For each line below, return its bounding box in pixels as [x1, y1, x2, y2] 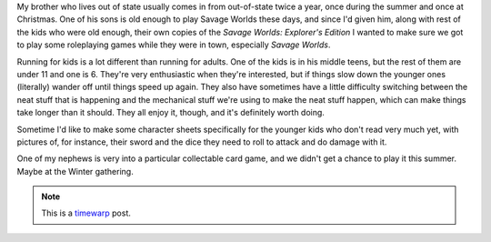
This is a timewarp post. [41, 207, 132, 218]
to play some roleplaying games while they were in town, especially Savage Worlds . [16, 39, 331, 50]
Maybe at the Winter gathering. [16, 166, 134, 176]
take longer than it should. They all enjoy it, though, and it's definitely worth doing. [16, 107, 325, 118]
